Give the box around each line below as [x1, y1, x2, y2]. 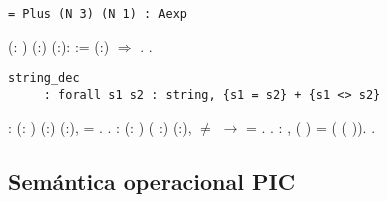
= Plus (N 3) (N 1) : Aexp [8, 7, 187, 21]
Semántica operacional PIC [8, 165, 296, 196]
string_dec [8, 71, 80, 86]
